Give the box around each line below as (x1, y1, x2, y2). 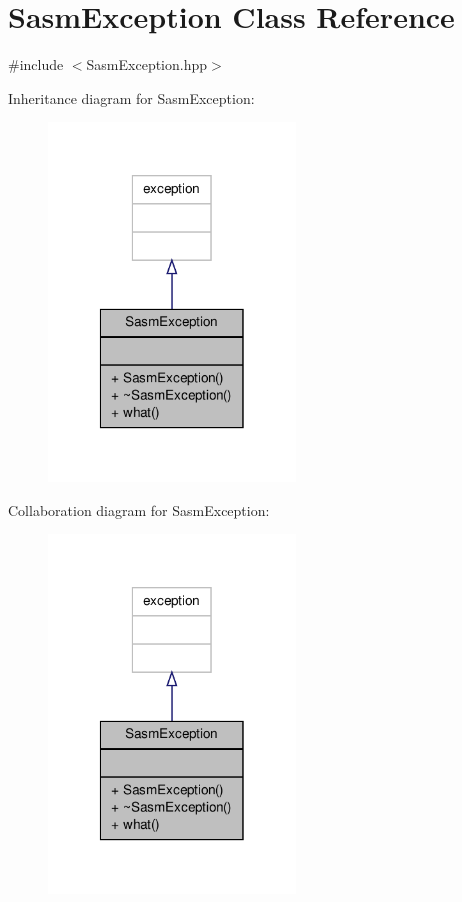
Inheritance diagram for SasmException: (8, 87, 255, 108)
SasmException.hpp (86, 54, 208, 75)
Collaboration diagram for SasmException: (8, 499, 270, 520)
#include (8, 54, 64, 75)
